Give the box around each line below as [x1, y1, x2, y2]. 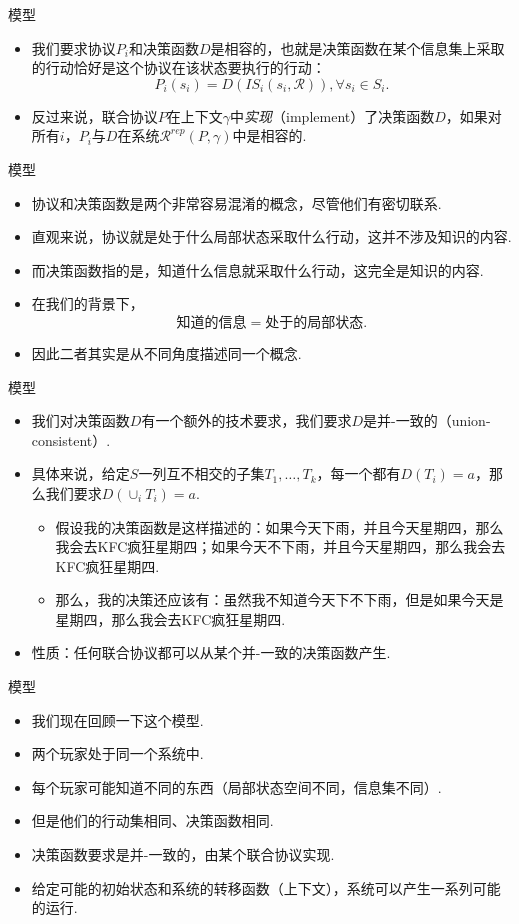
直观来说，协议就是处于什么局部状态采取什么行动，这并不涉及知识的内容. [31, 226, 512, 247]
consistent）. [31, 429, 111, 450]
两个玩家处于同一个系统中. [31, 743, 204, 764]
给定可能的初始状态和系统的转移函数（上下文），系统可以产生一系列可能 [31, 877, 501, 898]
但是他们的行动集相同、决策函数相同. [31, 810, 274, 831]
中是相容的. [232, 125, 307, 146]
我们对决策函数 [31, 410, 130, 431]
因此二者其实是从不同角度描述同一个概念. [31, 342, 302, 363]
